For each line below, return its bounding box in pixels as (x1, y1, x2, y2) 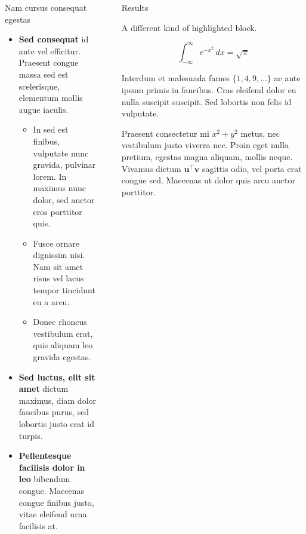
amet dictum (18, 382, 69, 395)
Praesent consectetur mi (121, 127, 209, 139)
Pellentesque (18, 449, 72, 462)
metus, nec (240, 127, 280, 139)
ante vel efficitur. (18, 44, 81, 57)
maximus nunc (33, 182, 86, 194)
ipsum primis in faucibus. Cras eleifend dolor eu (121, 84, 296, 96)
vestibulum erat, (33, 327, 93, 339)
